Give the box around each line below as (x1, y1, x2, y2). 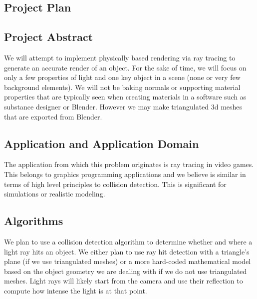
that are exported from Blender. (4, 111, 102, 121)
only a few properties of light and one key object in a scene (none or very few (4, 72, 241, 82)
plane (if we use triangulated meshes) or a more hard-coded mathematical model (4, 256, 251, 266)
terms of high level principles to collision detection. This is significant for (4, 178, 227, 189)
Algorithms (4, 213, 63, 228)
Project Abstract (4, 29, 93, 44)
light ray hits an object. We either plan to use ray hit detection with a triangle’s (4, 246, 250, 256)
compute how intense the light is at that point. (4, 285, 147, 295)
